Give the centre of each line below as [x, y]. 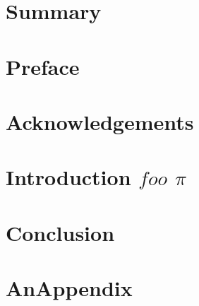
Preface [43, 66]
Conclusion [60, 232]
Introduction [68, 177]
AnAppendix [69, 288]
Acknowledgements [100, 121]
